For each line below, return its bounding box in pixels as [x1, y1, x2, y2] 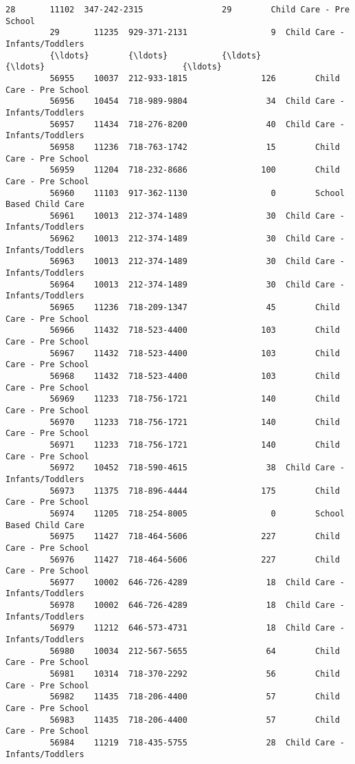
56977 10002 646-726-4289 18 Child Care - [49, 577, 345, 587]
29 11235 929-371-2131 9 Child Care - [49, 28, 345, 38]
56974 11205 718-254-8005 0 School [49, 508, 345, 519]
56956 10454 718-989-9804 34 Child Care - [49, 96, 345, 107]
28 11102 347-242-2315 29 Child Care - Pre [5, 5, 350, 14]
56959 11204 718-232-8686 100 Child [49, 165, 340, 175]
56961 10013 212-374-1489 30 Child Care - [49, 210, 345, 221]
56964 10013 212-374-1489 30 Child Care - [49, 279, 345, 290]
